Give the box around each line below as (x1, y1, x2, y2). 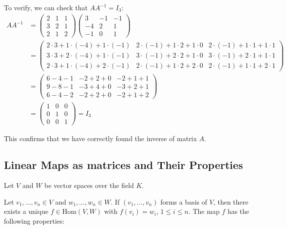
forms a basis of (160, 196, 208, 207)
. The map (188, 206, 220, 216)
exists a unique (4, 206, 49, 216)
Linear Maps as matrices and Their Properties (4, 157, 243, 172)
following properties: (4, 215, 65, 226)
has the (227, 206, 249, 216)
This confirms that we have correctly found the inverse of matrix (4, 133, 197, 144)
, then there (213, 196, 249, 207)
